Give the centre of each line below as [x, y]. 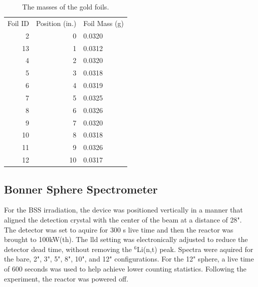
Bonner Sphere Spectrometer [81, 189]
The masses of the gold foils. [66, 6]
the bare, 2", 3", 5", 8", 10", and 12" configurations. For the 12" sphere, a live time [129, 259]
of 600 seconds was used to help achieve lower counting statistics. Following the [125, 268]
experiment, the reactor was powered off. [66, 278]
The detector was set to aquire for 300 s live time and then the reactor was [119, 229]
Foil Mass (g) [103, 23]
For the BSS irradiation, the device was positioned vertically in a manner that [124, 210]
